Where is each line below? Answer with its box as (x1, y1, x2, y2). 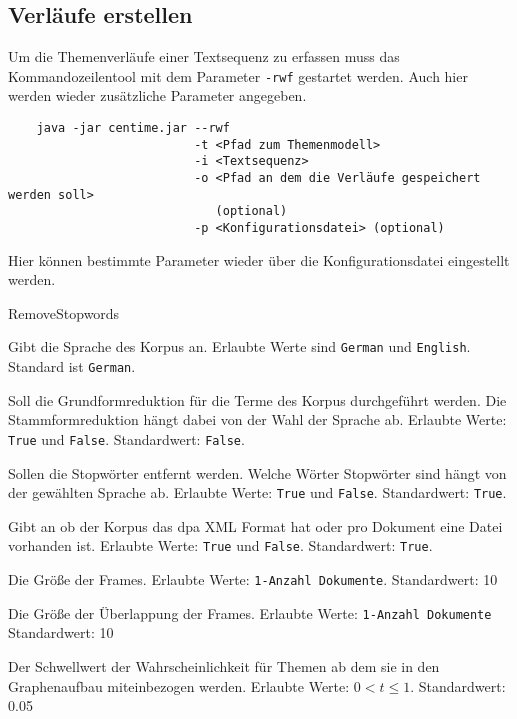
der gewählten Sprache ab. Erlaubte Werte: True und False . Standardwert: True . (8, 482, 507, 503)
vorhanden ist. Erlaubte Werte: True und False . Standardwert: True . (8, 535, 433, 556)
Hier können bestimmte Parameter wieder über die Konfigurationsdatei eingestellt (8, 249, 510, 270)
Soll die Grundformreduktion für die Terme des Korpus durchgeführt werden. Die (8, 389, 507, 410)
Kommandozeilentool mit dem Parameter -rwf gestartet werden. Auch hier (8, 65, 468, 86)
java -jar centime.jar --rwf (36, 121, 230, 136)
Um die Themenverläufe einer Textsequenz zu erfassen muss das (8, 46, 400, 67)
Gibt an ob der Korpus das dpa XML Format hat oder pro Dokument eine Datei (8, 515, 503, 536)
